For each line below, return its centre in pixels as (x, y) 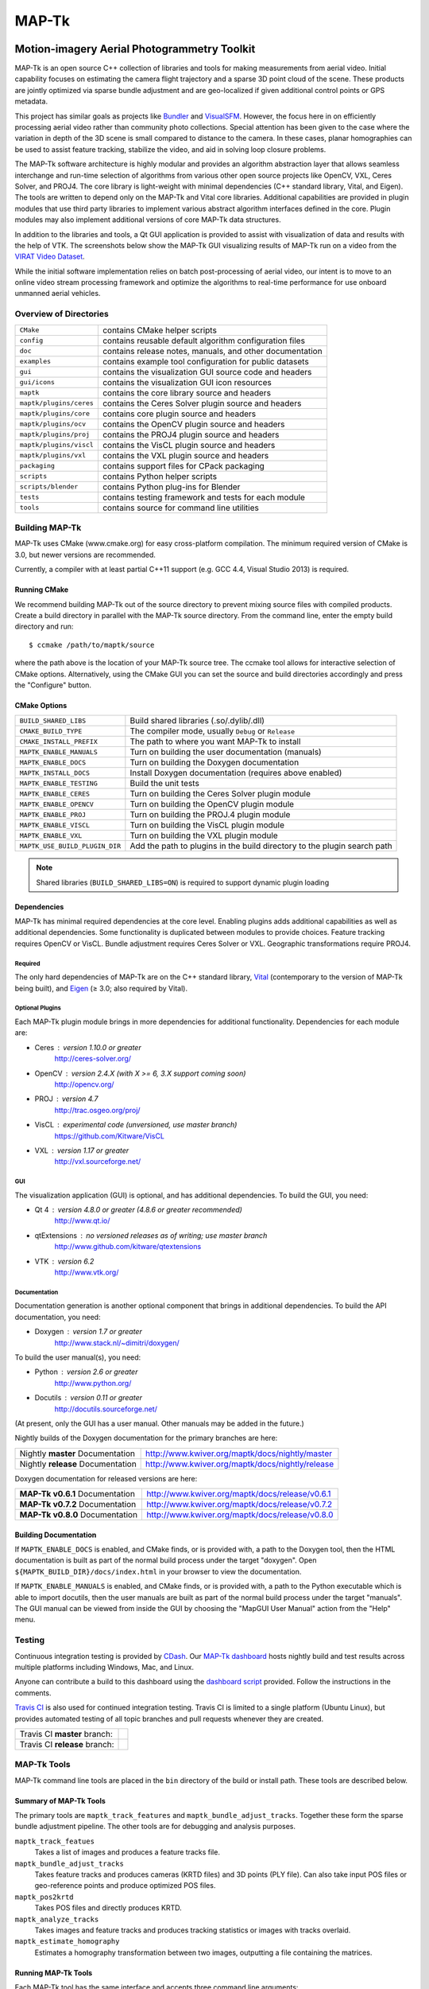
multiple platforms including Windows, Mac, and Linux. (104, 1667)
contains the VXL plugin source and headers (186, 455)
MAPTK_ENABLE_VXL (51, 835)
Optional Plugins (38, 1008)
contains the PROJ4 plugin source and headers (191, 434)
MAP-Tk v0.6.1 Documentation (77, 1494)
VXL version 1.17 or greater (82, 1150)
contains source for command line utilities (181, 508)
